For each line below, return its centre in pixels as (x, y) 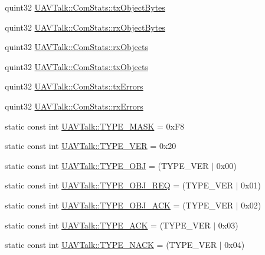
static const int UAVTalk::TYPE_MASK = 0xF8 (95, 126)
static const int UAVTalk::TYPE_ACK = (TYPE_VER (108, 225)
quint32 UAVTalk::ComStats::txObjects (76, 66)
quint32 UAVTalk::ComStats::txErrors (74, 86)
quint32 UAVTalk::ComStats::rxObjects (76, 47)
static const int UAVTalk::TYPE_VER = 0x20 (91, 146)
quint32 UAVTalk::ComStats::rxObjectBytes (85, 27)
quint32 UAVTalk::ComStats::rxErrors (74, 106)
